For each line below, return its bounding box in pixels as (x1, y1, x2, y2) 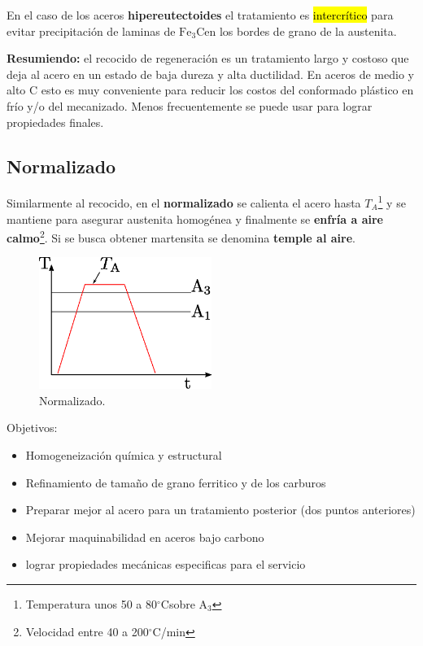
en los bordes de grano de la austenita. (204, 22, 397, 39)
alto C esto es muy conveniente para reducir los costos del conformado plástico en (7, 81, 414, 98)
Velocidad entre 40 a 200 (25, 622, 149, 639)
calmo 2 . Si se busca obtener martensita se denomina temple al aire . (7, 227, 355, 246)
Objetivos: (7, 419, 58, 436)
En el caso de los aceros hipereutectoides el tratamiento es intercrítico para (7, 7, 394, 23)
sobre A (168, 596, 208, 612)
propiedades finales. (7, 113, 104, 130)
